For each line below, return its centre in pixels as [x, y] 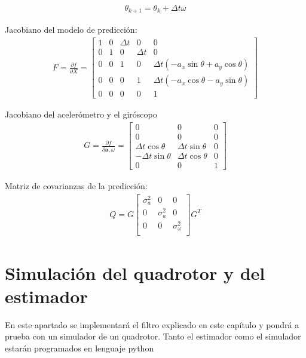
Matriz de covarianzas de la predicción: [76, 186]
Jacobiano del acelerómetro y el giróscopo [81, 114]
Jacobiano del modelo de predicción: [71, 30]
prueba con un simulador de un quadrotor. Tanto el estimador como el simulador [153, 336]
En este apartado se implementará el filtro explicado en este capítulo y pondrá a [152, 324]
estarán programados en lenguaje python [79, 348]
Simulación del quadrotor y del [135, 272]
